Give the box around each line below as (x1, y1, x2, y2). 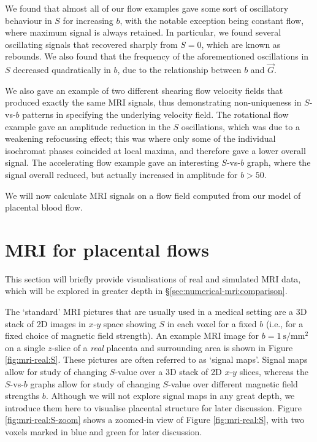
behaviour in (5, 14, 52, 26)
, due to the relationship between (117, 63, 242, 76)
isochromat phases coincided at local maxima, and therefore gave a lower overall (5, 144, 306, 157)
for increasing (63, 14, 113, 26)
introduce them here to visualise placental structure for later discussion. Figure (5, 401, 302, 414)
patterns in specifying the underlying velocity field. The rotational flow (22, 107, 289, 120)
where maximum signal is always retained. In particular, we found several (5, 26, 281, 39)
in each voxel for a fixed (167, 317, 257, 330)
